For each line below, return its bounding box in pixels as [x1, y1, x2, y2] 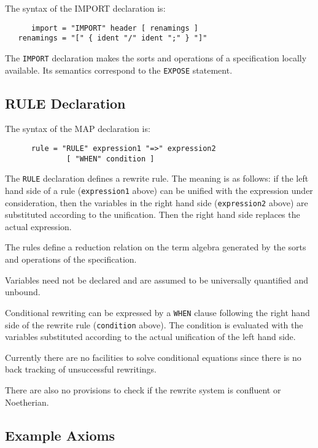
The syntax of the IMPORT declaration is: [5, 2, 166, 14]
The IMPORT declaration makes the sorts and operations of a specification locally [5, 51, 307, 64]
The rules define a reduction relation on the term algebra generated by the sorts [5, 241, 306, 253]
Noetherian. [5, 395, 49, 408]
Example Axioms [5, 425, 115, 444]
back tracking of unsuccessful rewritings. [5, 363, 157, 376]
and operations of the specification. [5, 253, 137, 266]
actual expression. [5, 220, 72, 233]
